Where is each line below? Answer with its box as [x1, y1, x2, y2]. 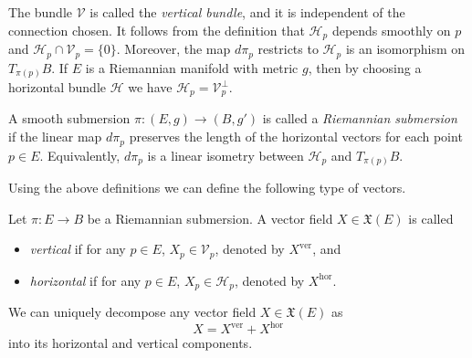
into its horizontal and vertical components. [8, 333, 253, 353]
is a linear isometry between [147, 145, 304, 164]
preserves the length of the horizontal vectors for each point [129, 127, 463, 146]
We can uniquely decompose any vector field [8, 302, 257, 321]
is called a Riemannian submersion [262, 109, 457, 128]
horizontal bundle [8, 78, 107, 97]
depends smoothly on [331, 20, 451, 39]
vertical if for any [29, 239, 126, 258]
